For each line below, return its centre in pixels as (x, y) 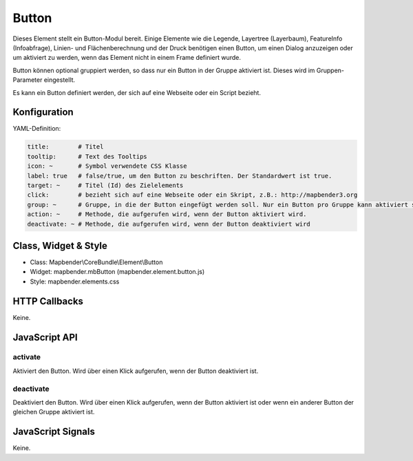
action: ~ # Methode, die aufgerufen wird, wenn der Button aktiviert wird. (167, 214)
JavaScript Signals (54, 432)
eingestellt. (60, 80)
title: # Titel (65, 147)
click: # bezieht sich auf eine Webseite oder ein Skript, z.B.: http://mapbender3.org (192, 195)
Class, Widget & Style (60, 245)
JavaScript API (45, 337)
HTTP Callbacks (48, 301)
